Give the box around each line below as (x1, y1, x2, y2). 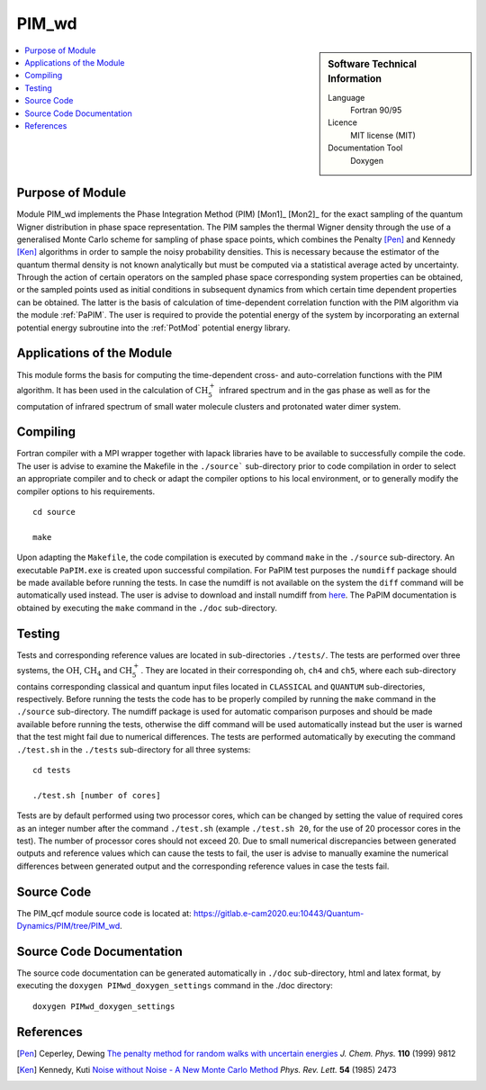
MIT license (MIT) (350, 130, 416, 140)
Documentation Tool (328, 142, 403, 153)
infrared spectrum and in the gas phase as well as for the (219, 384, 431, 395)
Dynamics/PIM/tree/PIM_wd (16, 921, 121, 931)
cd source (32, 507, 76, 517)
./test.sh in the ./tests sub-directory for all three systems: (16, 743, 251, 755)
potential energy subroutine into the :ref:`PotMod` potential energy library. (16, 322, 291, 333)
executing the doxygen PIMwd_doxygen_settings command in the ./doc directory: (16, 980, 333, 991)
